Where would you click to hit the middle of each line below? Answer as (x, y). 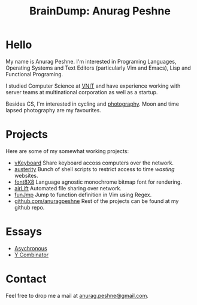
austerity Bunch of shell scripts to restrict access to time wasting (94, 169)
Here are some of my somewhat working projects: (67, 151)
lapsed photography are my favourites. (53, 110)
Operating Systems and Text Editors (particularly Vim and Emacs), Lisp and (98, 68)
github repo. (29, 207)
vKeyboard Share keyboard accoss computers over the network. (94, 163)
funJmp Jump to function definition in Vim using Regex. (83, 195)
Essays (24, 232)
